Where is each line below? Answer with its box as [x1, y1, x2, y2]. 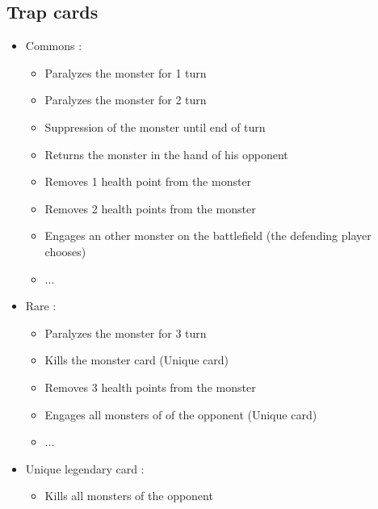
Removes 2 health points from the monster [44, 200, 256, 217]
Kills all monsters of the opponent [44, 487, 213, 504]
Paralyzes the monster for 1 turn [44, 64, 207, 81]
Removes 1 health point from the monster [44, 173, 252, 190]
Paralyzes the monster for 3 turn [44, 324, 207, 341]
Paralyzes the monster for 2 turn [44, 91, 207, 108]
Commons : [25, 37, 82, 54]
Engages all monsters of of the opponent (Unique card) [44, 406, 317, 423]
